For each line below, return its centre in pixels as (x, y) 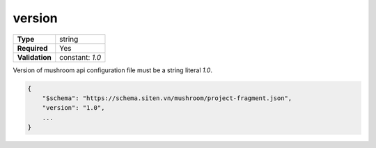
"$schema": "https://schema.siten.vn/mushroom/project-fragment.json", (167, 98)
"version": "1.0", (73, 108)
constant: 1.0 (80, 57)
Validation (34, 57)
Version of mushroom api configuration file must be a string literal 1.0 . (112, 70)
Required (32, 48)
